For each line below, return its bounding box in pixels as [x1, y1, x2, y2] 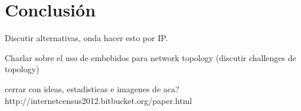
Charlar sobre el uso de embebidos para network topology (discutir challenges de [5, 51, 296, 63]
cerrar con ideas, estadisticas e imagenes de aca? [5, 82, 179, 95]
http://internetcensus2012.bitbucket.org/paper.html [5, 94, 192, 106]
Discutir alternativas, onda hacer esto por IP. [5, 32, 168, 44]
